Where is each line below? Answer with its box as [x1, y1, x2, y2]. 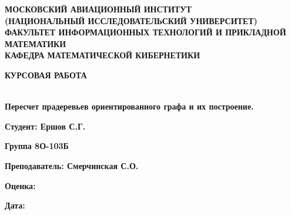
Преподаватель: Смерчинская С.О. [5, 159, 139, 171]
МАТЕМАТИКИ [5, 37, 66, 49]
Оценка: [5, 179, 36, 191]
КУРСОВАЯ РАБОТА [5, 68, 87, 81]
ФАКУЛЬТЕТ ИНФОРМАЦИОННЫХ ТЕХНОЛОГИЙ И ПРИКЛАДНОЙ [5, 26, 286, 38]
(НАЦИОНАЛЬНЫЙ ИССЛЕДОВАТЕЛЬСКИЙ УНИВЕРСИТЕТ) [5, 14, 257, 27]
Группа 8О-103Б [5, 140, 69, 152]
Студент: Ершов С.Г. [5, 120, 86, 132]
